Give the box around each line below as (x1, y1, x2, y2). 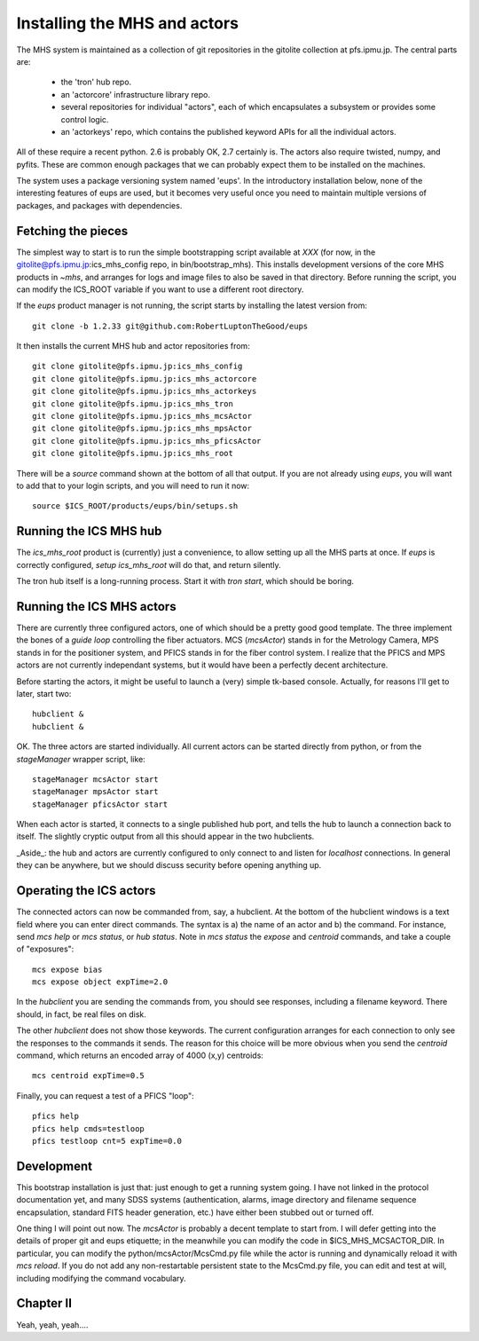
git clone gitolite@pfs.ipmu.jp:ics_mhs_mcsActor (32, 411, 253, 422)
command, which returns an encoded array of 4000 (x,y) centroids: (16, 1050, 263, 1061)
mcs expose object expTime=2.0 (32, 977, 169, 987)
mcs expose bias (32, 964, 103, 974)
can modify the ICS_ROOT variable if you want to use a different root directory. (16, 284, 304, 295)
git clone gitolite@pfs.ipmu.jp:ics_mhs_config (32, 361, 243, 372)
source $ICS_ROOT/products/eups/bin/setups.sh (32, 501, 239, 511)
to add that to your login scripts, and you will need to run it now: (16, 480, 250, 491)
